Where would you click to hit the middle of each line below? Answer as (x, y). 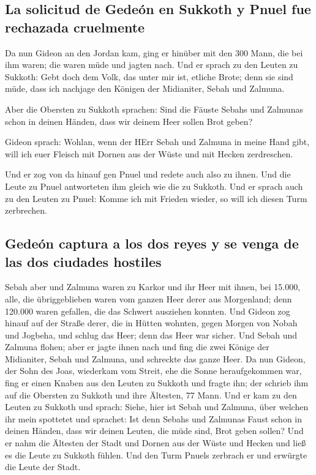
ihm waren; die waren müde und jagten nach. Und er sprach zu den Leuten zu (152, 65)
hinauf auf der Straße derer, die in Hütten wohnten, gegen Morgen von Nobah (151, 323)
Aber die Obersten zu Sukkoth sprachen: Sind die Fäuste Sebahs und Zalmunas (154, 109)
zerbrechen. (26, 210)
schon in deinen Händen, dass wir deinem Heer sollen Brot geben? (129, 121)
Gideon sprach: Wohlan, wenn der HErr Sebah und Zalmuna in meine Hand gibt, (157, 142)
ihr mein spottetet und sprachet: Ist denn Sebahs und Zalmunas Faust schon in (154, 418)
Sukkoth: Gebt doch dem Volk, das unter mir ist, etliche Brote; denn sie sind (149, 76)
